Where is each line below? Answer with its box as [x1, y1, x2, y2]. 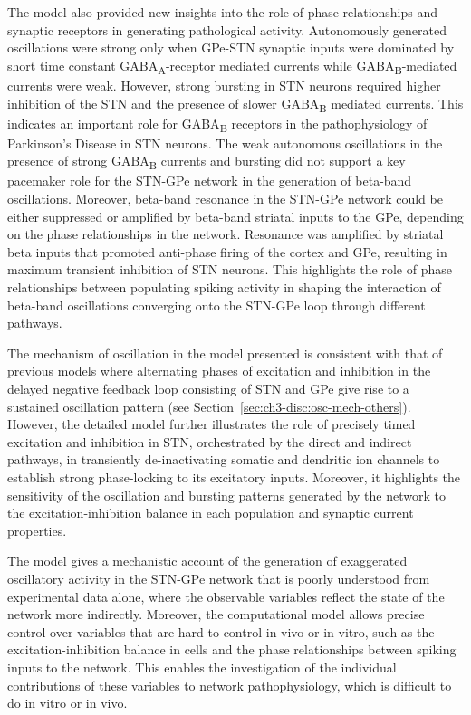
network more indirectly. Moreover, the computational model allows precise [7, 605, 425, 624]
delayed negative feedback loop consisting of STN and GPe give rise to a [7, 379, 409, 397]
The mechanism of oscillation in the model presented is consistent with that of [7, 343, 443, 362]
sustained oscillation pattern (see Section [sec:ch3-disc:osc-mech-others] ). [7, 396, 411, 415]
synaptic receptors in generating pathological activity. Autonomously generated [7, 20, 447, 39]
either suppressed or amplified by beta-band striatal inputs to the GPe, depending [7, 206, 464, 225]
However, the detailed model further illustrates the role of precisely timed [7, 415, 416, 434]
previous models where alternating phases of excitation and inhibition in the [7, 361, 431, 380]
